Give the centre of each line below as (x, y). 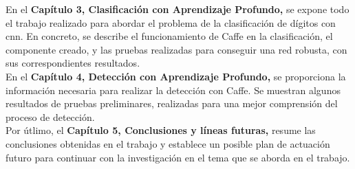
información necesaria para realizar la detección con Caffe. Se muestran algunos (173, 90)
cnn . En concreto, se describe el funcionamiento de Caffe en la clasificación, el (169, 36)
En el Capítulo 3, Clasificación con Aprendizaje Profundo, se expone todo (177, 9)
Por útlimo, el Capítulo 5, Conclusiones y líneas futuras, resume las (161, 130)
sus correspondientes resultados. (73, 63)
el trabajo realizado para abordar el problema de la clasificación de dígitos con (171, 22)
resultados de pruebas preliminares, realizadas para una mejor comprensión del (172, 103)
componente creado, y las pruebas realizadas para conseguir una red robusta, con (176, 49)
